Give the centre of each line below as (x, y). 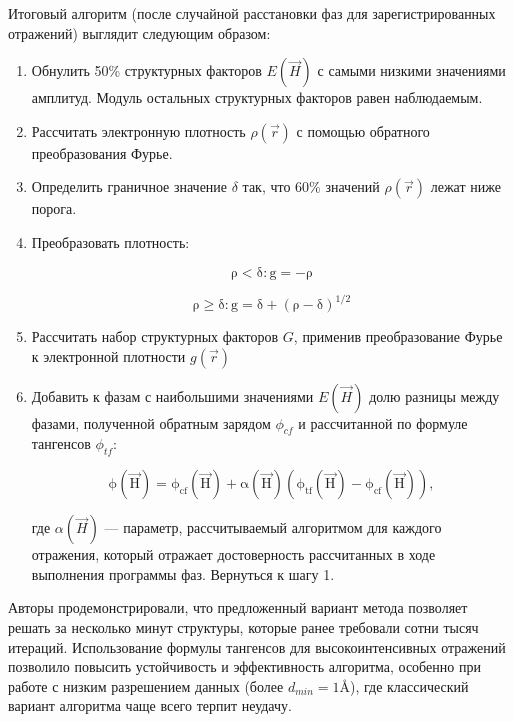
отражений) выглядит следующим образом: (139, 32)
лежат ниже (465, 186)
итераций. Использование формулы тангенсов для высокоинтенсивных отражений (257, 646)
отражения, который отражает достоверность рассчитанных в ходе (233, 554)
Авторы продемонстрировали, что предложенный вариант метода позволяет (238, 607)
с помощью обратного (363, 130)
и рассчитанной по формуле (383, 422)
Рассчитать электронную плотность (138, 130)
